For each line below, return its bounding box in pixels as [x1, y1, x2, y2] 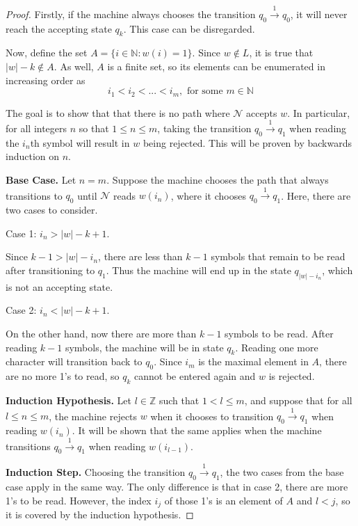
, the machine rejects [49, 408, 138, 423]
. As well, [54, 58, 94, 73]
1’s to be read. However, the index [6, 493, 152, 507]
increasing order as [6, 72, 86, 87]
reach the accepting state [6, 21, 112, 35]
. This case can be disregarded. [123, 21, 255, 35]
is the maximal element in [198, 354, 309, 369]
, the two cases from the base [220, 465, 344, 479]
